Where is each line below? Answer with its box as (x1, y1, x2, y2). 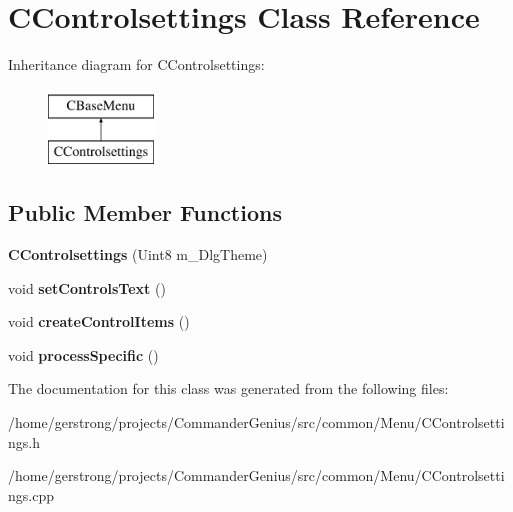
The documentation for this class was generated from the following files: (8, 378, 449, 399)
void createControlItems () (8, 311, 190, 332)
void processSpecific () (8, 344, 159, 365)
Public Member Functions (8, 197, 282, 228)
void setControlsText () (8, 277, 166, 298)
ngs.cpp (8, 484, 54, 505)
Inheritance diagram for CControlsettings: (8, 54, 265, 75)
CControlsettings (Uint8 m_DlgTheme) (8, 244, 268, 265)
